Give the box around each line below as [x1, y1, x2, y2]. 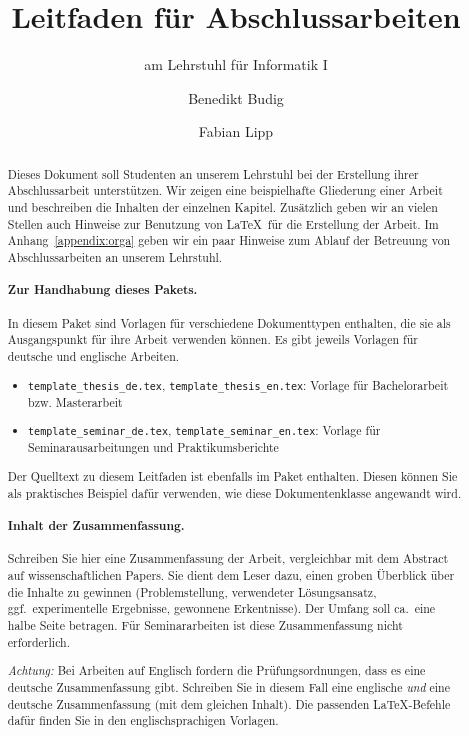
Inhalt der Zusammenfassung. [7, 516, 185, 534]
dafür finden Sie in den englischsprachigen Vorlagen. [7, 712, 279, 729]
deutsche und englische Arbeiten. [7, 348, 180, 365]
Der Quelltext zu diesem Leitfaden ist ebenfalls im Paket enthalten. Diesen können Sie [7, 468, 458, 484]
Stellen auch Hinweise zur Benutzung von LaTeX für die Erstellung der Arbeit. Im [7, 215, 439, 232]
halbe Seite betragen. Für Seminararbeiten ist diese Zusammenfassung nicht [7, 617, 403, 634]
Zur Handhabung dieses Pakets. [7, 281, 198, 299]
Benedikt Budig [188, 87, 284, 108]
